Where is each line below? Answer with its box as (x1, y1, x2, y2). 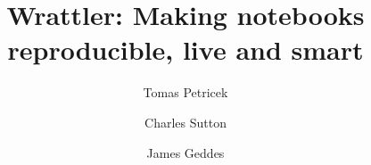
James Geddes (146, 143, 225, 161)
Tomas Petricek (143, 83, 228, 102)
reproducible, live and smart (7, 31, 364, 68)
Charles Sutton (144, 112, 227, 131)
